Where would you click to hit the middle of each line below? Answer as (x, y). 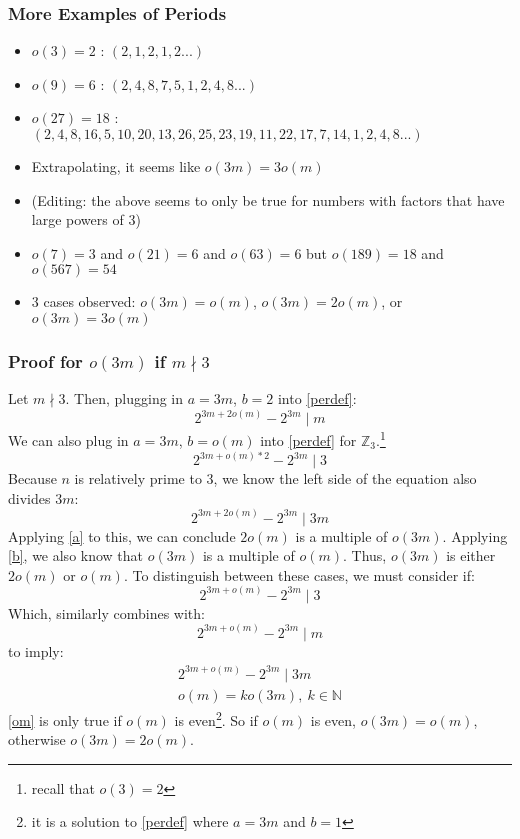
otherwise (37, 739)
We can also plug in (68, 439)
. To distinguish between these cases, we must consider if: (299, 574)
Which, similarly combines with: (106, 612)
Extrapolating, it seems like (116, 166)
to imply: (36, 650)
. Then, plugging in (124, 398)
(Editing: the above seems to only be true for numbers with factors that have (268, 199)
